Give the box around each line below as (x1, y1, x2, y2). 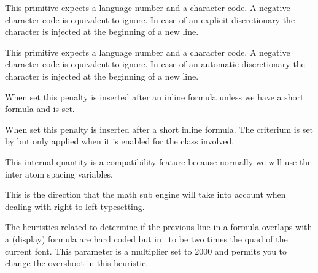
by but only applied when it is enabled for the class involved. (5, 135, 235, 148)
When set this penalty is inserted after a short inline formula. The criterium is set (5, 122, 314, 135)
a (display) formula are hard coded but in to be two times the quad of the (5, 232, 288, 245)
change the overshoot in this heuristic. (5, 256, 149, 269)
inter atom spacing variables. (5, 167, 114, 180)
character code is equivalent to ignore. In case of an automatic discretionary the (5, 58, 305, 70)
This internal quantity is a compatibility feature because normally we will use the (5, 155, 312, 168)
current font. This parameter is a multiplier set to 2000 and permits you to (5, 244, 287, 257)
